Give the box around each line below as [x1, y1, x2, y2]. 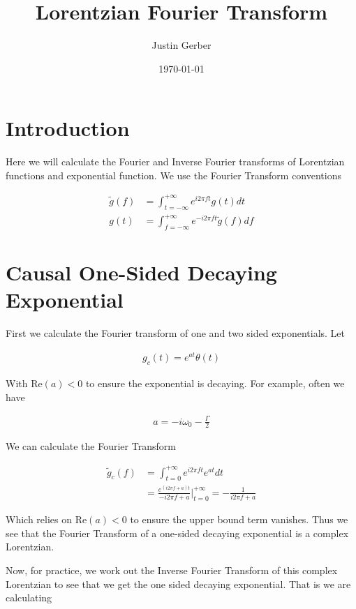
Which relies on [6, 512, 73, 527]
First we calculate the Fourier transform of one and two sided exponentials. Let [6, 326, 346, 340]
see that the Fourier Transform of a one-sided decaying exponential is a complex [6, 525, 349, 540]
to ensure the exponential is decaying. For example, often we [85, 375, 345, 390]
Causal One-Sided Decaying [6, 258, 277, 287]
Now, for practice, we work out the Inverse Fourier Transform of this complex [6, 563, 338, 578]
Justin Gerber [151, 38, 212, 52]
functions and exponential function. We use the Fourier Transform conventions [6, 167, 341, 182]
